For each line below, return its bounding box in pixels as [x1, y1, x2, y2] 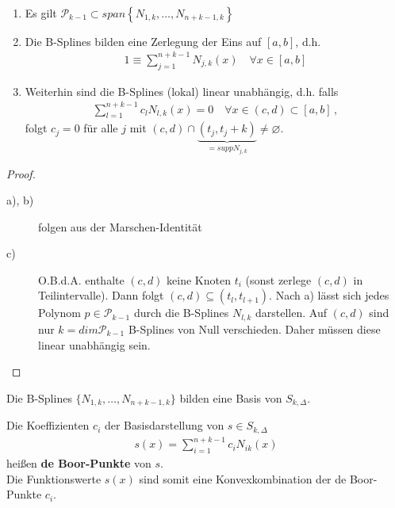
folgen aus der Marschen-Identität [38, 218, 202, 235]
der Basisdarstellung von [104, 417, 224, 434]
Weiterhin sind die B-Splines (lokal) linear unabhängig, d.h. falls [25, 82, 339, 99]
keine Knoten [167, 271, 231, 288]
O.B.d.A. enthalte [38, 271, 125, 288]
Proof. [6, 165, 36, 181]
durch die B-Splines [133, 304, 229, 321]
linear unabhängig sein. [38, 336, 151, 353]
